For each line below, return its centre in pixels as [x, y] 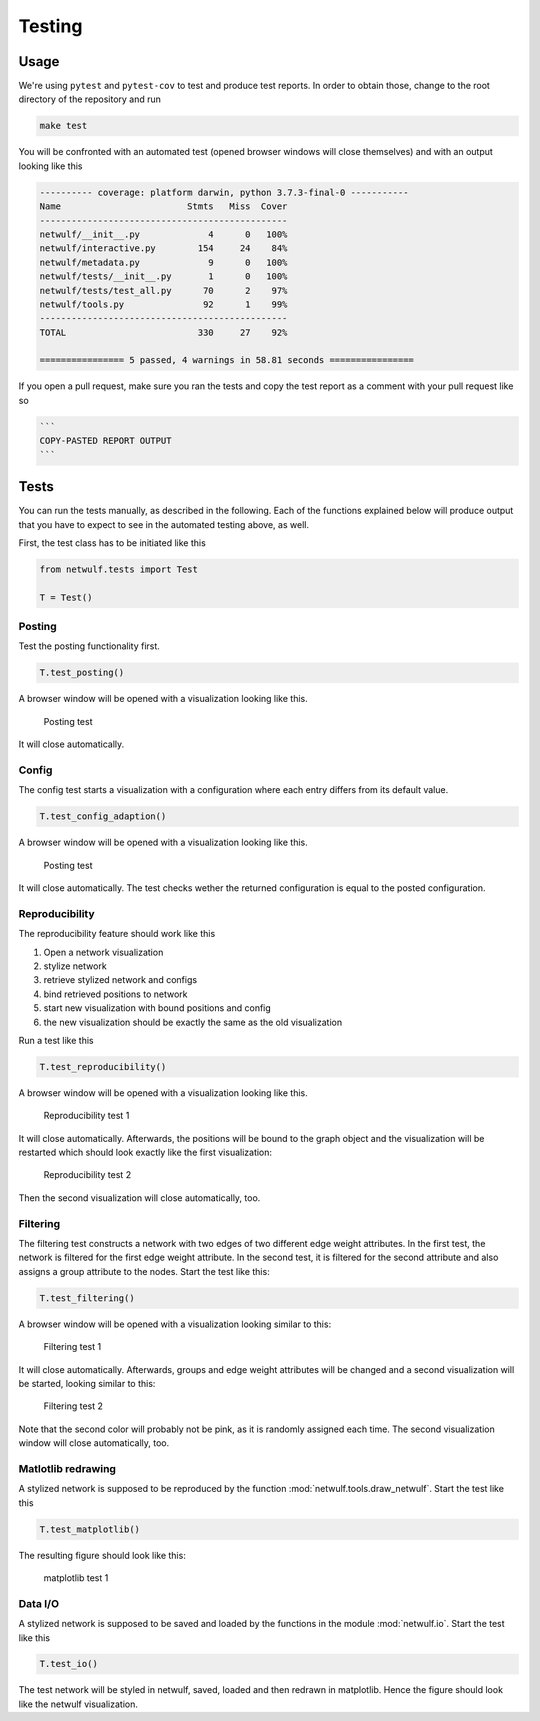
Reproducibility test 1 [86, 1116]
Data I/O [39, 1603]
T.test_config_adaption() [103, 816]
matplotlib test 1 [76, 1577]
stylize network [75, 966]
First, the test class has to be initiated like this [112, 542]
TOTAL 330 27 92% [163, 332]
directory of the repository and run [90, 99]
